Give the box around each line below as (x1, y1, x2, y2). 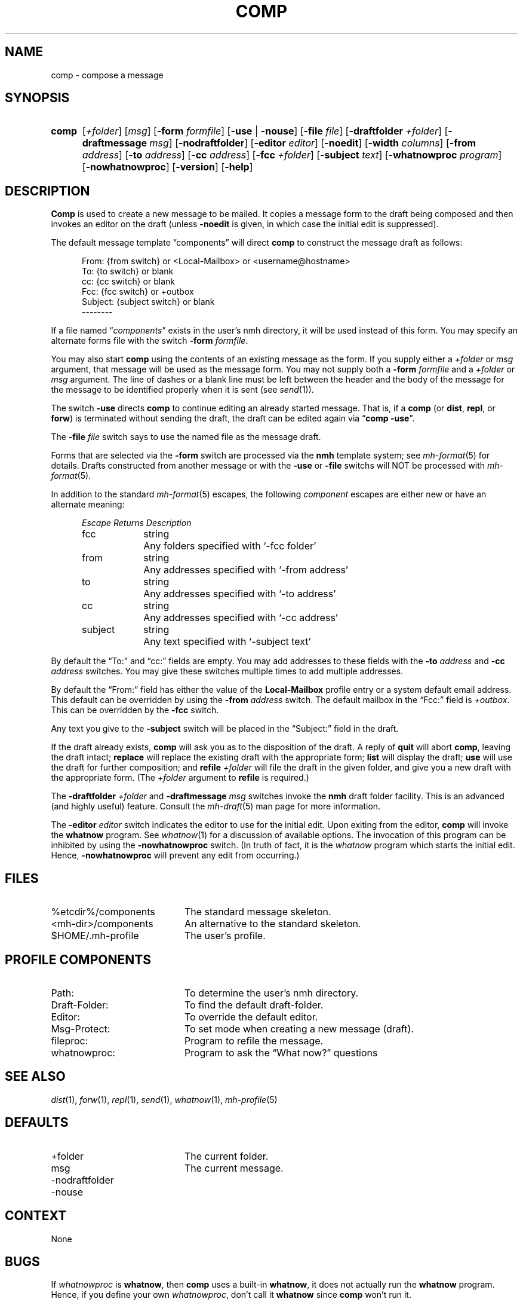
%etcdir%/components (51, 906, 155, 918)
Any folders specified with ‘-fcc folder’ (143, 540, 316, 552)
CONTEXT (5, 1208, 67, 1224)
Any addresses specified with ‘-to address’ (143, 588, 336, 600)
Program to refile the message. (184, 1034, 324, 1047)
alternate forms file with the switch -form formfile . (51, 335, 248, 346)
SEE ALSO (5, 1069, 66, 1084)
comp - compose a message (51, 69, 164, 80)
